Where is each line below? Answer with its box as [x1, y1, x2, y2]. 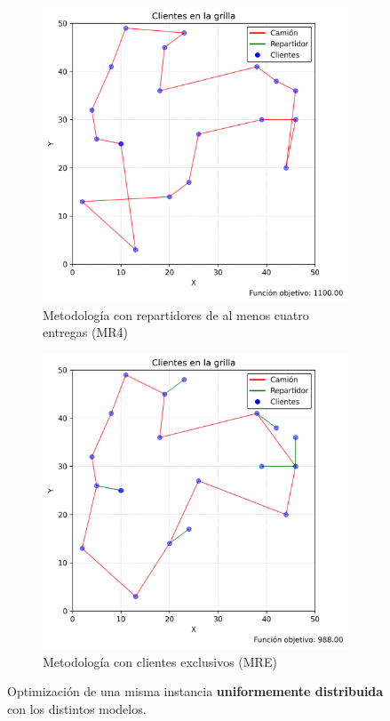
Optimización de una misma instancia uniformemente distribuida [7, 682, 384, 701]
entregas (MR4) [43, 323, 128, 341]
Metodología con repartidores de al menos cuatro [43, 305, 309, 324]
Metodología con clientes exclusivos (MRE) [43, 652, 277, 670]
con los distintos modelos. [7, 700, 147, 718]
